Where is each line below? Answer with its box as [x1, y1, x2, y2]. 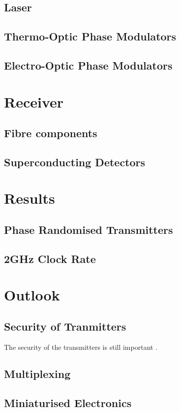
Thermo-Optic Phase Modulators [4, 29, 177, 44]
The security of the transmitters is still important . [4, 341, 158, 352]
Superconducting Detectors [4, 154, 146, 169]
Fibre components [4, 125, 97, 141]
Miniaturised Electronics [4, 395, 132, 410]
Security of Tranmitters [4, 318, 126, 334]
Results [4, 188, 55, 208]
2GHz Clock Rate [4, 251, 96, 266]
